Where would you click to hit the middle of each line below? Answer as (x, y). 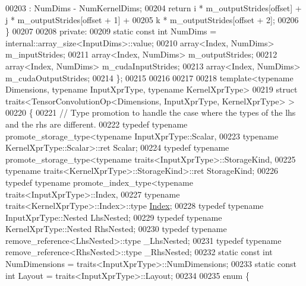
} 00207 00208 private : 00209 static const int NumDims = (111, 31)
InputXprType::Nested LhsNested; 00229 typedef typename (114, 217)
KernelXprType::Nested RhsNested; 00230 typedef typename (116, 229)
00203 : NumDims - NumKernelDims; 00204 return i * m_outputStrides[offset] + (154, 8)
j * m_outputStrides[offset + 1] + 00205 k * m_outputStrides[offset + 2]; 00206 (152, 19)
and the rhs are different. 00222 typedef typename (97, 124)
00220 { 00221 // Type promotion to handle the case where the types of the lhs (151, 112)
